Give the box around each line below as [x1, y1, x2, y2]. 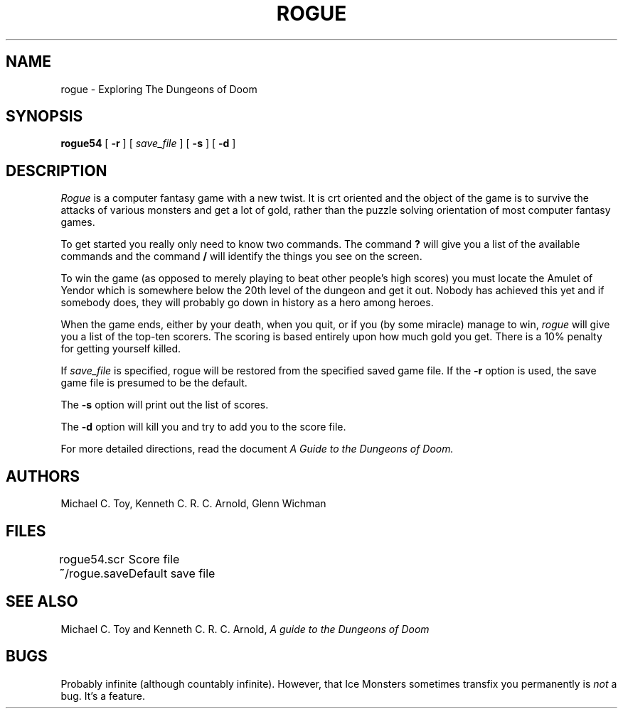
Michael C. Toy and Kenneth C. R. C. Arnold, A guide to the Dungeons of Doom [60, 622, 430, 635]
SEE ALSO [6, 593, 78, 611]
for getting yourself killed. [60, 342, 181, 355]
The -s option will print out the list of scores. [60, 399, 269, 411]
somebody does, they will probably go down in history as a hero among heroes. [60, 296, 434, 309]
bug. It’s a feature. [60, 689, 146, 702]
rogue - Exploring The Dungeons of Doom [60, 82, 257, 95]
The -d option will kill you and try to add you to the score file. [60, 421, 346, 433]
